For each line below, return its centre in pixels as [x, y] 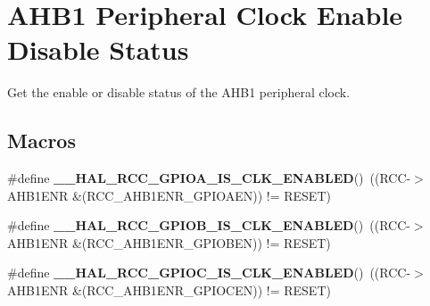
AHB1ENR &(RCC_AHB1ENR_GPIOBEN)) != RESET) [169, 242]
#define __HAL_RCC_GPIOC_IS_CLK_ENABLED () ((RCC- [209, 273]
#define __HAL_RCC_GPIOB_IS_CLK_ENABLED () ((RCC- [209, 225]
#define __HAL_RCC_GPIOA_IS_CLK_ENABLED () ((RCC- [209, 178]
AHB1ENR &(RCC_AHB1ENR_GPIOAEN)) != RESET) [169, 195]
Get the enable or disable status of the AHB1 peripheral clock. [179, 92]
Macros [41, 141]
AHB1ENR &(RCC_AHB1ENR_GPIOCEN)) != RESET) [169, 290]
